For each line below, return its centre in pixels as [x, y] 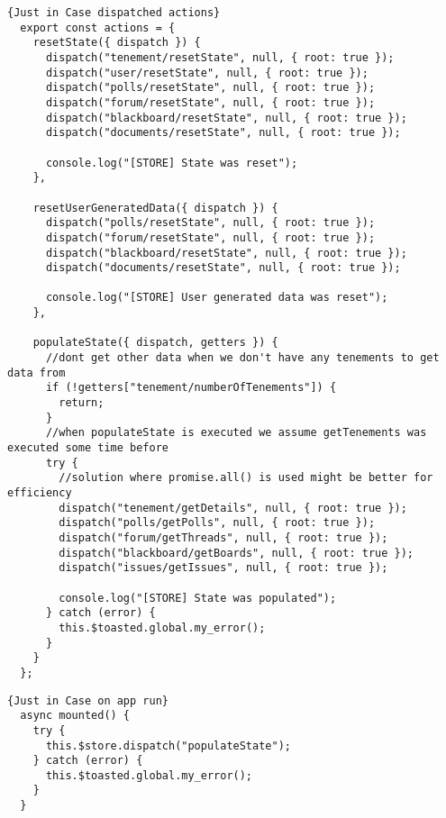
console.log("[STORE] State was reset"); [172, 163]
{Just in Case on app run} [88, 700]
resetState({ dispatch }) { [117, 43]
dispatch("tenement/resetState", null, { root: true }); [220, 57]
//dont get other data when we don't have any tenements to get [242, 358]
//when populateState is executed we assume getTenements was [236, 433]
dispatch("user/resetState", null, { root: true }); [207, 73]
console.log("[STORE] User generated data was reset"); [217, 298]
